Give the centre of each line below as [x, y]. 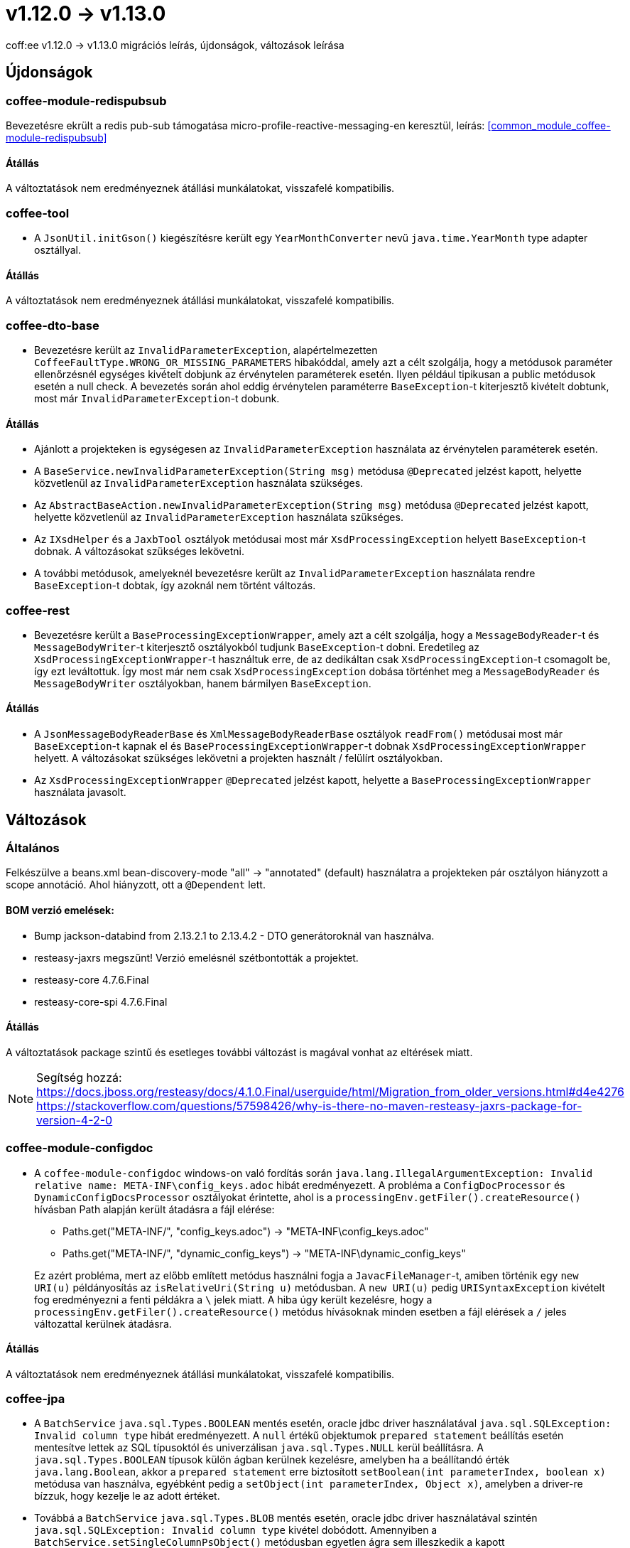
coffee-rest [38, 610]
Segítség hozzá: [79, 1077]
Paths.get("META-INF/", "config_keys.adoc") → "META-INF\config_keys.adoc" [246, 1231]
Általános [33, 848]
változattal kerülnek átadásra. [103, 1323]
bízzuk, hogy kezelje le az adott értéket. [127, 1496]
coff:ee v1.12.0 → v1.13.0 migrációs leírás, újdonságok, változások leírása [175, 45]
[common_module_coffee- [549, 125]
